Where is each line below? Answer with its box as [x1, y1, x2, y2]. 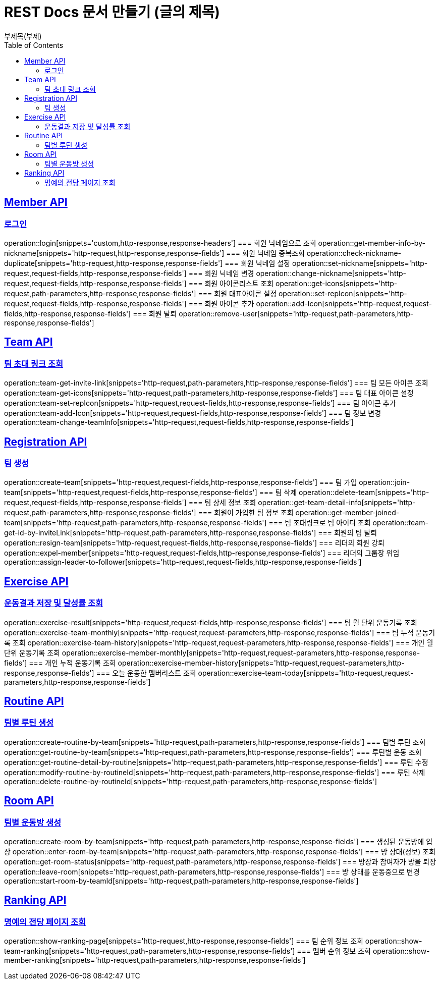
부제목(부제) [4, 31, 42, 40]
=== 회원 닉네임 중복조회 [226, 248, 305, 257]
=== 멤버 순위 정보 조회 [297, 947, 371, 956]
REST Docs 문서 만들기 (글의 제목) [4, 4, 220, 21]
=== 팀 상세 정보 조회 [188, 498, 256, 507]
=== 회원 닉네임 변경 [188, 268, 254, 278]
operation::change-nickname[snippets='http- [256, 268, 407, 278]
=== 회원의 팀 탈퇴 [318, 528, 377, 537]
